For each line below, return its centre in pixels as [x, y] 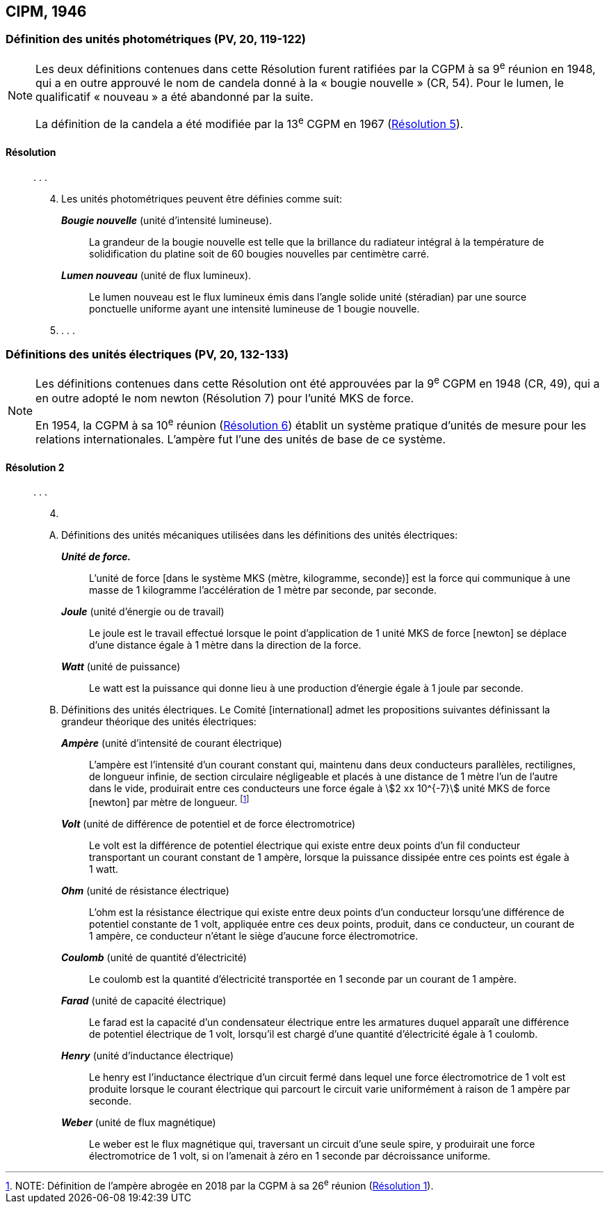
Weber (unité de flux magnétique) [139, 1122]
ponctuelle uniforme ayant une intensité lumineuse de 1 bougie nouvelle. [254, 308]
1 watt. [104, 869]
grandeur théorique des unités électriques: [159, 722]
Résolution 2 [35, 467]
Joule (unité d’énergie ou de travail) [143, 612]
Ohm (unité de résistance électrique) [145, 890]
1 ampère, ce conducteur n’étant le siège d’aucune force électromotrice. [254, 935]
